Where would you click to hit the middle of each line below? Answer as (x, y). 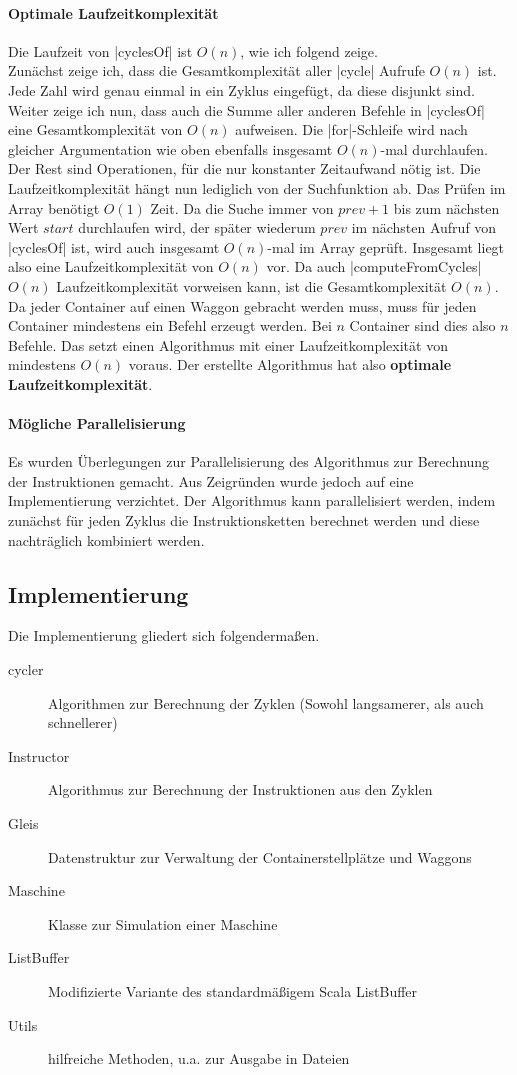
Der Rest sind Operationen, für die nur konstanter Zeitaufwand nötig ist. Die (244, 168)
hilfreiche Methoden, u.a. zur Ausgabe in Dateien (199, 1058)
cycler (26, 669)
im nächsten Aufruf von (424, 227)
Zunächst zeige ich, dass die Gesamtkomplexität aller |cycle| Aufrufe (216, 70)
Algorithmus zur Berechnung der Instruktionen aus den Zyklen (240, 789)
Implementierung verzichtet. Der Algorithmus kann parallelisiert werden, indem (252, 500)
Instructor (39, 755)
